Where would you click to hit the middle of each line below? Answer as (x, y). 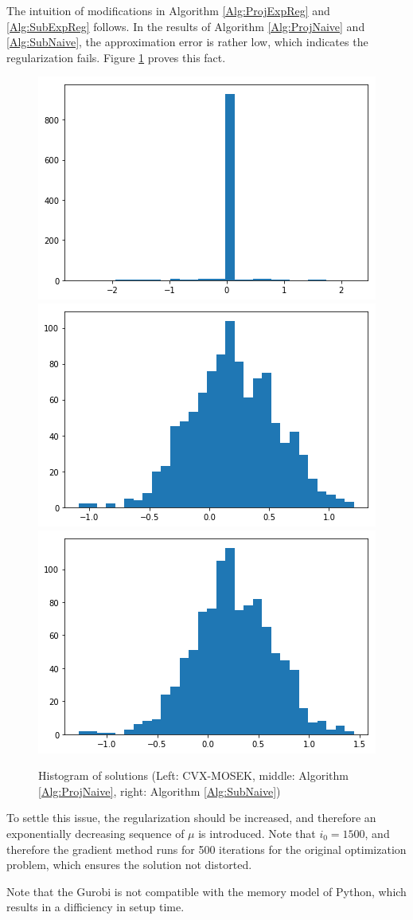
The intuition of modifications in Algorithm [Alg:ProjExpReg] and (168, 10)
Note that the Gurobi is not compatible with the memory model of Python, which (206, 891)
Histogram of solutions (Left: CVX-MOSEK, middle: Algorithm (194, 775)
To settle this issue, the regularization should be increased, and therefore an (191, 818)
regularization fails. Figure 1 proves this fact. (116, 57)
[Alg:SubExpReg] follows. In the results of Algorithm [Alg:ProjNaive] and (186, 26)
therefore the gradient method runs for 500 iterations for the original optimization (206, 849)
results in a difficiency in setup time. (95, 907)
